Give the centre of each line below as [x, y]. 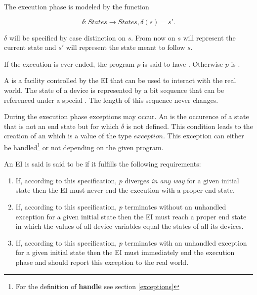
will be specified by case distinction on [67, 37]
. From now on [153, 37]
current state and [30, 47]
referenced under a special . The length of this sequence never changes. [111, 100]
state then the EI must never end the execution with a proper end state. [125, 190]
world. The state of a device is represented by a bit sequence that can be [114, 90]
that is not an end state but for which [61, 126]
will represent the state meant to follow [126, 47]
